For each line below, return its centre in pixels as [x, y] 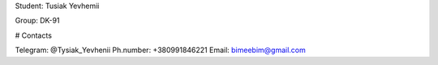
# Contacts [34, 35]
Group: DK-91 [37, 21]
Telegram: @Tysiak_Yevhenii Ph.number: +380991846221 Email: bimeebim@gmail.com [160, 50]
